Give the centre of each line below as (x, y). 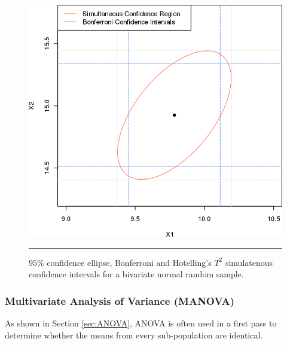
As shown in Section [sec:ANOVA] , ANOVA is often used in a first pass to (141, 323)
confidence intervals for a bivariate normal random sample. (136, 274)
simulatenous (249, 262)
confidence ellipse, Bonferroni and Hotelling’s (129, 262)
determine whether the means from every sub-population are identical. (134, 335)
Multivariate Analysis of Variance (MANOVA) (120, 300)
